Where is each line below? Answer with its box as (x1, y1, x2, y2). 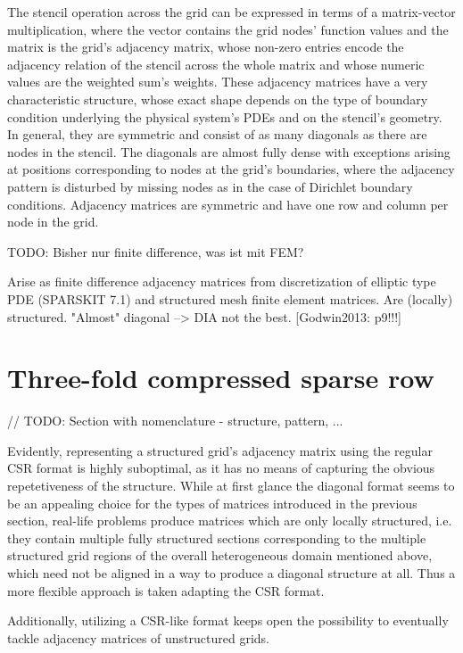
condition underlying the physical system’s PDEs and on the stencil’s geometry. (7, 107, 442, 126)
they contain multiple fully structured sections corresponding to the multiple (7, 528, 426, 547)
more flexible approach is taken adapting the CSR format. (7, 581, 325, 599)
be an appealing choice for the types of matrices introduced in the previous (7, 493, 418, 512)
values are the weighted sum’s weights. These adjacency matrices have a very (7, 72, 428, 91)
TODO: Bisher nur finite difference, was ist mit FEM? (7, 242, 304, 260)
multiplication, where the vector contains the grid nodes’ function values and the (7, 20, 449, 38)
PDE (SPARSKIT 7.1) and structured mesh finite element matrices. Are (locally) (7, 289, 453, 308)
